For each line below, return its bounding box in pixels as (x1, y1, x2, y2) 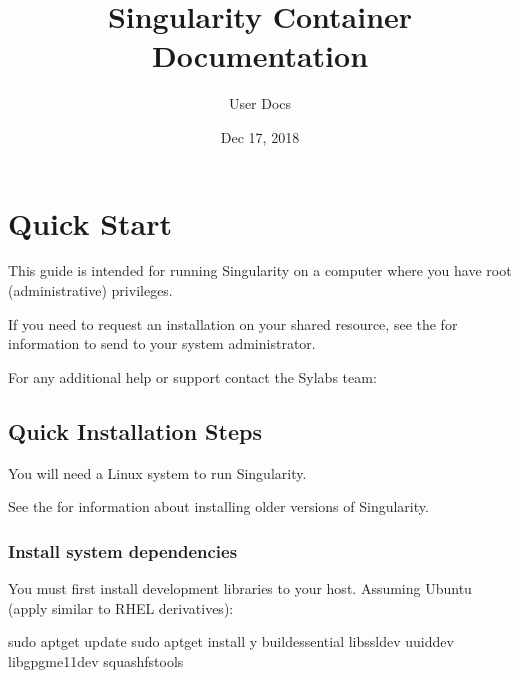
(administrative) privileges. (8, 280, 173, 301)
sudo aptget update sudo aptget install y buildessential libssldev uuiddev (8, 631, 454, 652)
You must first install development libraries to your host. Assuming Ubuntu (8, 578, 472, 599)
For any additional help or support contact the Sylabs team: (8, 366, 377, 387)
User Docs (228, 93, 292, 114)
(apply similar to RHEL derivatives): (8, 597, 234, 618)
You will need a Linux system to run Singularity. (8, 462, 307, 483)
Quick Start (8, 202, 172, 243)
